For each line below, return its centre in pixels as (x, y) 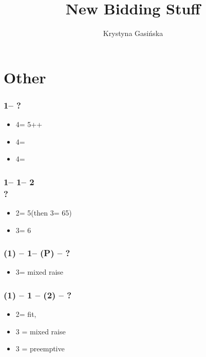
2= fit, (26, 314)
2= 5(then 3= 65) (44, 213)
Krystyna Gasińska (133, 33)
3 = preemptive (40, 349)
